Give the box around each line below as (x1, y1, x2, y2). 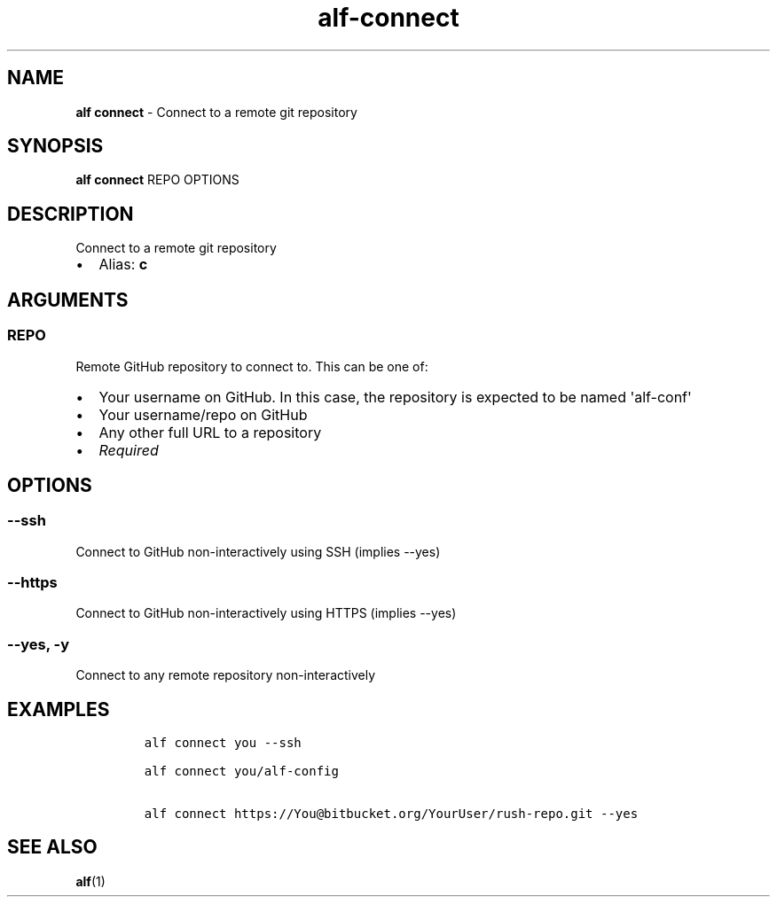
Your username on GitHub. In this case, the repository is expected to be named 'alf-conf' (98, 387, 692, 406)
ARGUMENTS (7, 288, 129, 311)
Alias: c (98, 255, 148, 274)
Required (98, 440, 159, 459)
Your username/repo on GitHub (98, 405, 308, 424)
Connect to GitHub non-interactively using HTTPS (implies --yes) (75, 605, 457, 621)
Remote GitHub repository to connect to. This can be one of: (75, 358, 428, 374)
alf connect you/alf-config (144, 764, 339, 779)
